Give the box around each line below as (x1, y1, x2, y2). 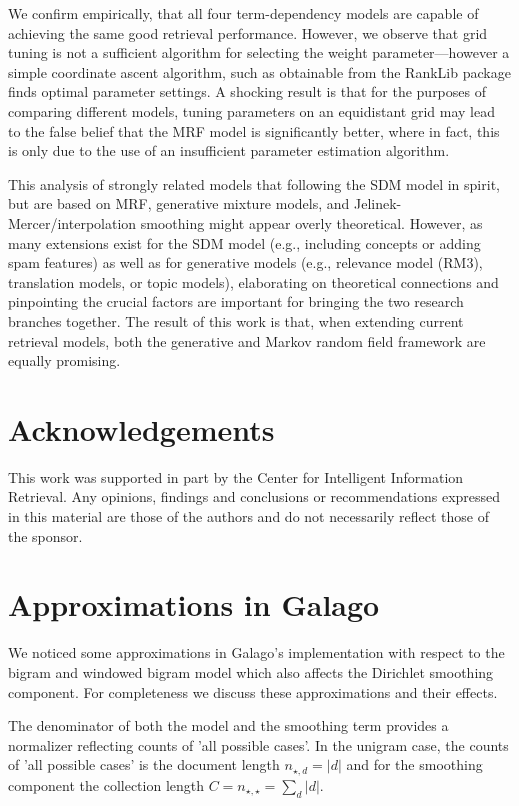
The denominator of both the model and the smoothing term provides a (8, 715, 449, 736)
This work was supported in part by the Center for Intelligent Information (8, 466, 464, 487)
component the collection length (8, 774, 204, 795)
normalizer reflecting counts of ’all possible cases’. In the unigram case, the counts (8, 734, 509, 755)
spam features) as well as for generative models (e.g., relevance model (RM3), (8, 252, 483, 273)
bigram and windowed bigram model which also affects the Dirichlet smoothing (8, 661, 494, 682)
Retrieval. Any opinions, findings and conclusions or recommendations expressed (8, 486, 501, 507)
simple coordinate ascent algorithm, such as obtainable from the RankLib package (8, 61, 511, 82)
